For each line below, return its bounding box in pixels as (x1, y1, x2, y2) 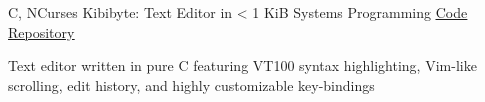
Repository (8, 21, 75, 42)
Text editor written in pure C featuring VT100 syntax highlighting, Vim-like (8, 55, 477, 76)
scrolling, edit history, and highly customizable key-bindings (8, 74, 375, 95)
